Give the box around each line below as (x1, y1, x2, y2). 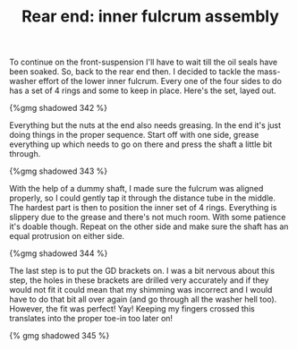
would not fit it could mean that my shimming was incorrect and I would (9, 285, 273, 295)
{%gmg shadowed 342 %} (9, 103, 108, 114)
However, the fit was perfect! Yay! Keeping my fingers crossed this (9, 303, 255, 314)
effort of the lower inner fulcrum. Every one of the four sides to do (38, 76, 282, 87)
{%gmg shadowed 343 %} (9, 166, 108, 176)
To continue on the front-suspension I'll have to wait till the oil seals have (9, 56, 278, 68)
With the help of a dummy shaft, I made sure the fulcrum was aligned (9, 184, 264, 194)
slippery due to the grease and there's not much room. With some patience (9, 212, 286, 223)
